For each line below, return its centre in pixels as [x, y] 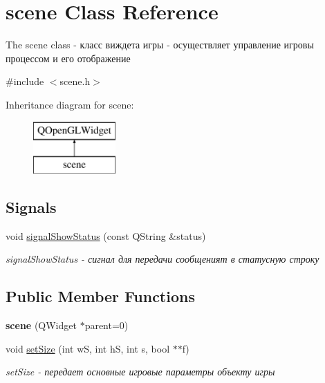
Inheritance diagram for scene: [70, 104]
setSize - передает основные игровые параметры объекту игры [140, 372]
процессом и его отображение [68, 58]
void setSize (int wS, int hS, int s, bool [88, 348]
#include [25, 81]
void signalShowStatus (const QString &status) [106, 235]
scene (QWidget [41, 325]
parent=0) [106, 325]
